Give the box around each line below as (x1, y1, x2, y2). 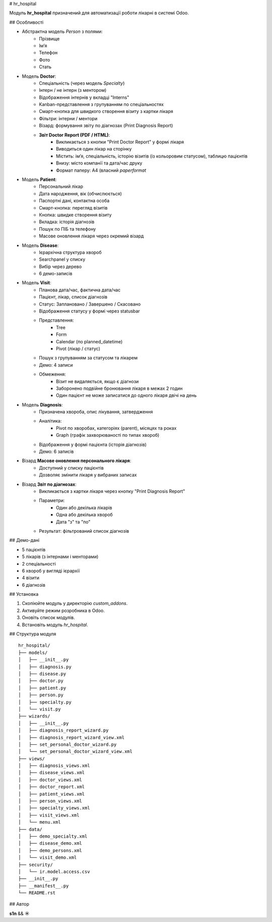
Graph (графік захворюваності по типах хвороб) (56, 432, 160, 438)
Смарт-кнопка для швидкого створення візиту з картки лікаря (39, 109, 173, 115)
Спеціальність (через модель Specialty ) (39, 80, 125, 86)
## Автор (9, 901, 30, 907)
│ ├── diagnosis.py (18, 664, 72, 670)
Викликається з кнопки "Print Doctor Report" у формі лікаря (56, 139, 184, 145)
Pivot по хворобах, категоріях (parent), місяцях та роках (56, 425, 177, 431)
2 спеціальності (22, 560, 56, 567)
